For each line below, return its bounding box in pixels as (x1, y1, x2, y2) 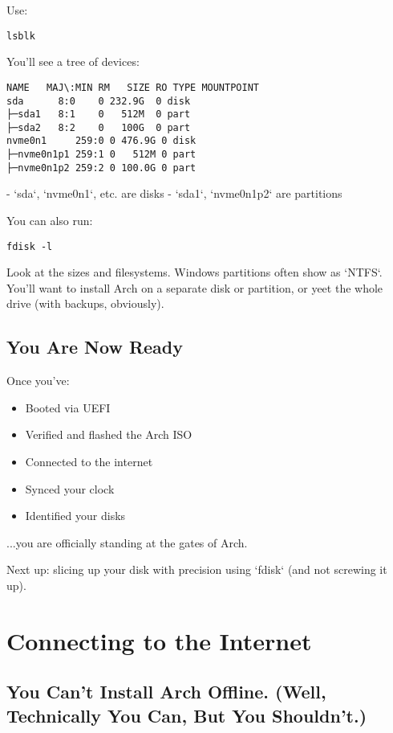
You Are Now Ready (6, 334, 183, 359)
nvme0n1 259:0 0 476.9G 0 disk (6, 135, 196, 147)
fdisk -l (6, 240, 53, 252)
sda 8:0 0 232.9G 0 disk (6, 95, 191, 107)
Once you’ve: (6, 372, 70, 389)
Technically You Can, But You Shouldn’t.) (6, 702, 367, 727)
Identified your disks (25, 507, 126, 524)
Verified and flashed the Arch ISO (25, 426, 192, 443)
